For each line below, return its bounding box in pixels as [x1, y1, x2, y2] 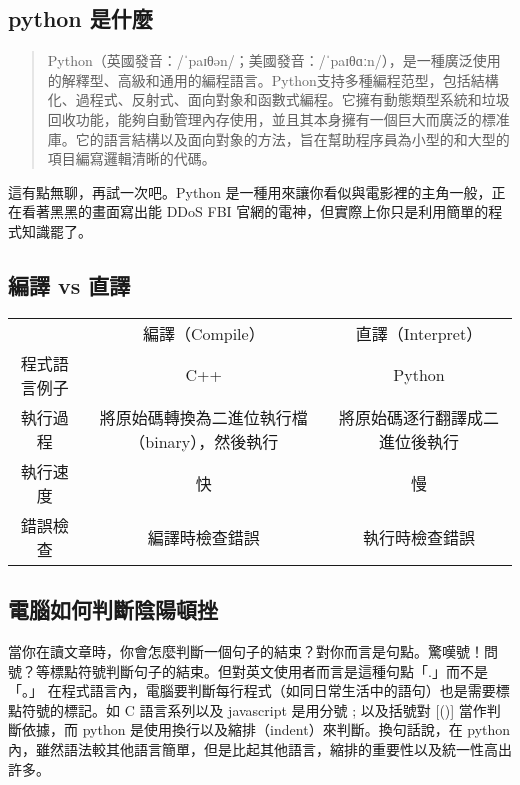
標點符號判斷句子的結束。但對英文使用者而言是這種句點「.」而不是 [49, 660, 488, 681]
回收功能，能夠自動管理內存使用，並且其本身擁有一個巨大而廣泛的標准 [47, 108, 510, 129]
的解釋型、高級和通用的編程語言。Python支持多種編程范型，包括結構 [47, 69, 499, 90]
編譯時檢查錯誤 [147, 525, 260, 549]
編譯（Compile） [142, 321, 265, 345]
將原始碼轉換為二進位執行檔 [99, 405, 308, 429]
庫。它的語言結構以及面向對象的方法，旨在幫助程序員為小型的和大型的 [47, 128, 510, 149]
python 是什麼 [8, 3, 153, 34]
